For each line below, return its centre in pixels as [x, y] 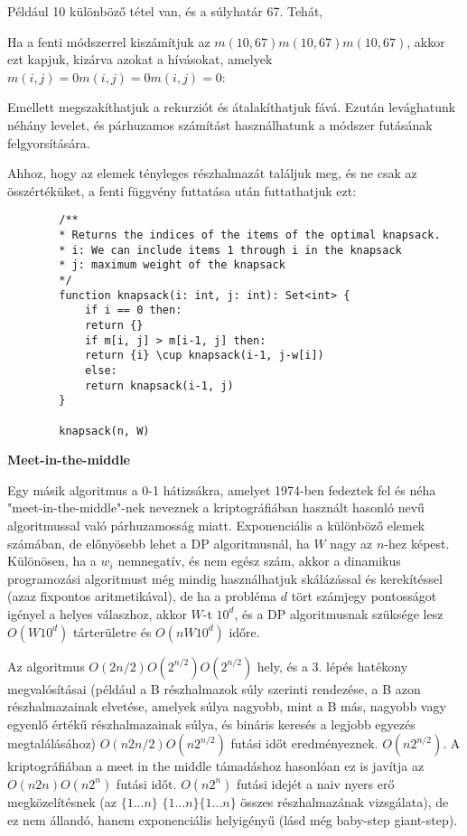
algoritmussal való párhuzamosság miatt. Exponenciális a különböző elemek [216, 525]
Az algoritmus [46, 666]
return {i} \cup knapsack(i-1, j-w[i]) [204, 356]
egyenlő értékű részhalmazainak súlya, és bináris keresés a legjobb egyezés [211, 723]
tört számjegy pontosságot [364, 596]
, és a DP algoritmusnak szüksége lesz [339, 613]
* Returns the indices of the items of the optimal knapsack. [250, 235]
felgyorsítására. [49, 142]
